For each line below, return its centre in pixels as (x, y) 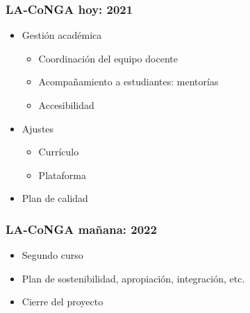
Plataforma (62, 175)
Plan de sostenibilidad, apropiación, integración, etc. (133, 278)
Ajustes (38, 128)
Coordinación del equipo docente (108, 58)
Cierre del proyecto (62, 302)
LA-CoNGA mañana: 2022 (81, 229)
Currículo (59, 152)
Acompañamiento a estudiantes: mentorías (128, 82)
